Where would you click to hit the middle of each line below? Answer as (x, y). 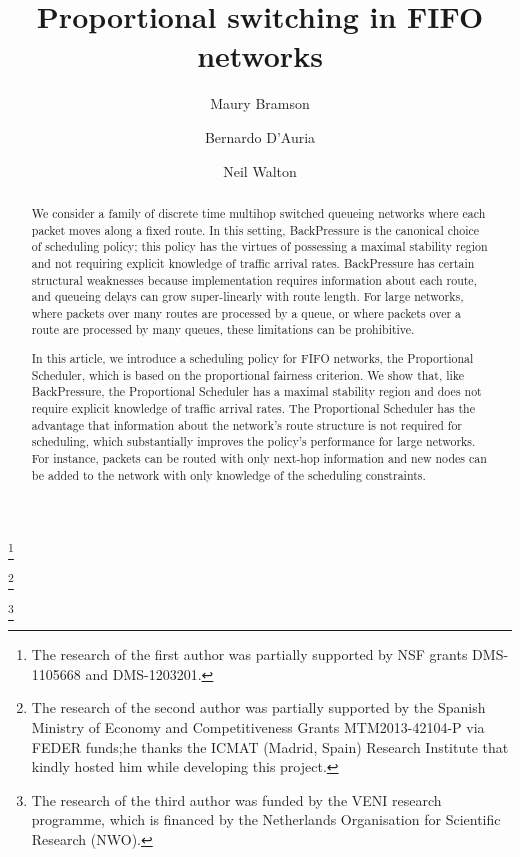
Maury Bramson (260, 103)
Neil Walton (260, 170)
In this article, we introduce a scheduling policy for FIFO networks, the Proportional (252, 358)
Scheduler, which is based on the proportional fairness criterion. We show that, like (248, 374)
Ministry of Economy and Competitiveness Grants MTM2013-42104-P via (258, 727)
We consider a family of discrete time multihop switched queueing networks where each (258, 212)
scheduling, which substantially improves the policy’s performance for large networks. (253, 441)
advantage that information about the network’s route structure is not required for (247, 424)
